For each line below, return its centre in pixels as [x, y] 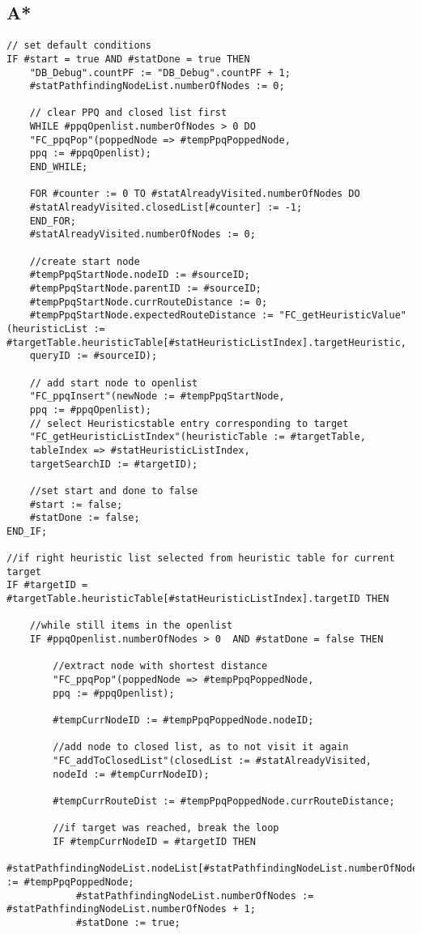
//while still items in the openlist [131, 626]
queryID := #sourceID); [94, 356]
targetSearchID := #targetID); [114, 464]
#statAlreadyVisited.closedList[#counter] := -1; [166, 208]
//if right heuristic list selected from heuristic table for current [201, 559]
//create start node [85, 261]
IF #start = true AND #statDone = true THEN [128, 59]
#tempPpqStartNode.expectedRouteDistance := [151, 316]
